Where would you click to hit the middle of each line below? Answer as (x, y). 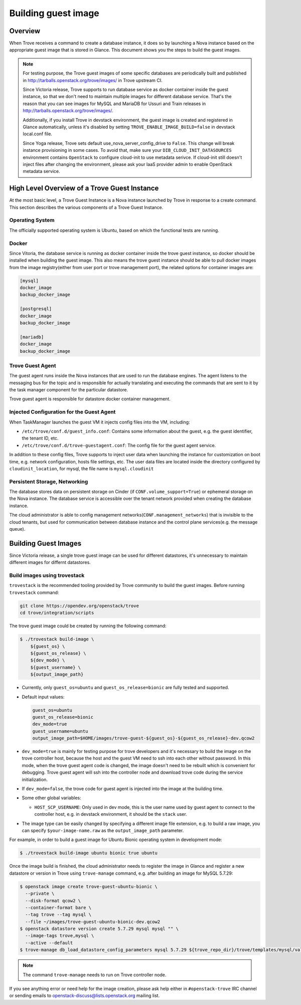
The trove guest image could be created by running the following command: (88, 626)
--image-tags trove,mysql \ (60, 936)
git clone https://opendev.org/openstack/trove (79, 606)
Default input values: (43, 697)
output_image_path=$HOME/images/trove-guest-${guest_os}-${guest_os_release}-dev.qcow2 (143, 738)
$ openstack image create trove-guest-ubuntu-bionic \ (89, 886)
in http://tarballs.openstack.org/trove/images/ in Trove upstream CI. (93, 80)
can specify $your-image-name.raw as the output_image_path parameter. (103, 830)
